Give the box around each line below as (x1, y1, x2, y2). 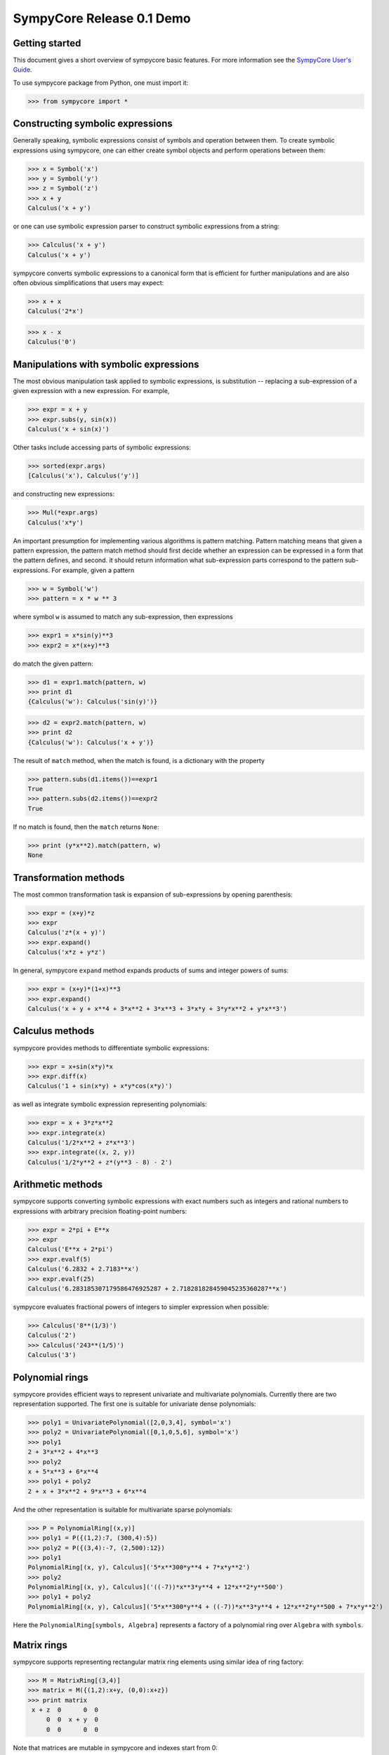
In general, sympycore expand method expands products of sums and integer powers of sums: (13, 966, 289, 975)
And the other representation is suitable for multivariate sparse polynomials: (13, 1505, 233, 1514)
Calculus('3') (27, 1351, 77, 1359)
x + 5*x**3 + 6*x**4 (27, 1468, 98, 1476)
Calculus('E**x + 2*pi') (27, 1245, 114, 1253)
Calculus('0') (27, 338, 77, 346)
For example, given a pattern (51, 566, 135, 574)
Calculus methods (13, 1025, 95, 1037)
